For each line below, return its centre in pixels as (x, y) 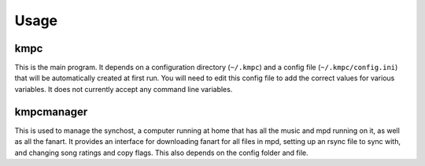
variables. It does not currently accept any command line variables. (124, 89)
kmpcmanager (51, 111)
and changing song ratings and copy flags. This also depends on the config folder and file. (161, 153)
